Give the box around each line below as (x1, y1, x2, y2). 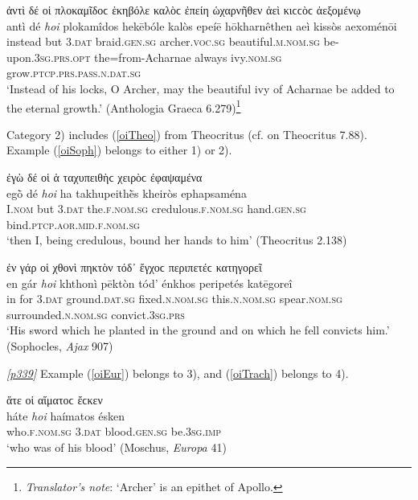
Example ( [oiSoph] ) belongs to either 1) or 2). (6, 141, 232, 158)
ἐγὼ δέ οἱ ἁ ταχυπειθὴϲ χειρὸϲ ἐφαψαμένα (6, 169, 203, 185)
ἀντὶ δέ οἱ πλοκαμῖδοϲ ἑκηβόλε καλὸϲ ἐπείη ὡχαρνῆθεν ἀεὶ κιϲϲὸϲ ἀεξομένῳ (6, 2, 361, 18)
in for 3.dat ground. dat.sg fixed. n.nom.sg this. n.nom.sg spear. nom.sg (6, 290, 342, 307)
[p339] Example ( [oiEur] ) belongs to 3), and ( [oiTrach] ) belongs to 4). (6, 364, 349, 381)
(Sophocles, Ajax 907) (6, 337, 113, 354)
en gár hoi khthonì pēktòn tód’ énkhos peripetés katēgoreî (6, 274, 293, 291)
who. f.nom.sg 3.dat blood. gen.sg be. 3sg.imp (6, 423, 221, 440)
